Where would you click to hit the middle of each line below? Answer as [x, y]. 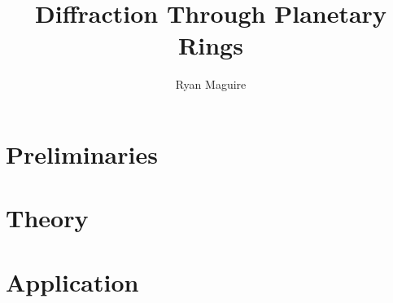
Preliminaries [82, 154]
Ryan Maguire [211, 84]
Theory [47, 218]
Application [72, 281]
